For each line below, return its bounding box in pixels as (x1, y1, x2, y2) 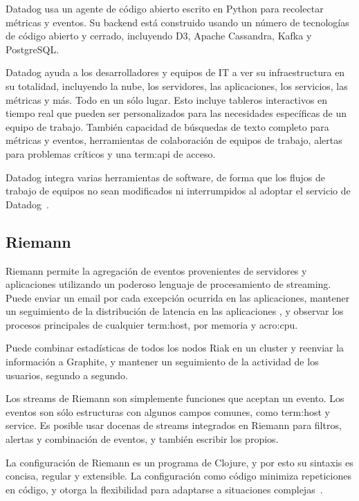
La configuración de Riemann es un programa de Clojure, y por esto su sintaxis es (6, 455, 353, 469)
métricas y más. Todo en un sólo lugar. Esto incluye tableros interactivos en (6, 92, 328, 107)
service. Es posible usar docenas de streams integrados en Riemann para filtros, (6, 418, 342, 432)
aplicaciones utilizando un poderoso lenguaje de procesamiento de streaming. (6, 277, 331, 291)
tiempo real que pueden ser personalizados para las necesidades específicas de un (6, 106, 347, 120)
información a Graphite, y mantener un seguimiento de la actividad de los (6, 354, 319, 369)
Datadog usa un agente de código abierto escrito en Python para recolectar (6, 1, 324, 15)
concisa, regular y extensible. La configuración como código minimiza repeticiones (6, 468, 351, 483)
